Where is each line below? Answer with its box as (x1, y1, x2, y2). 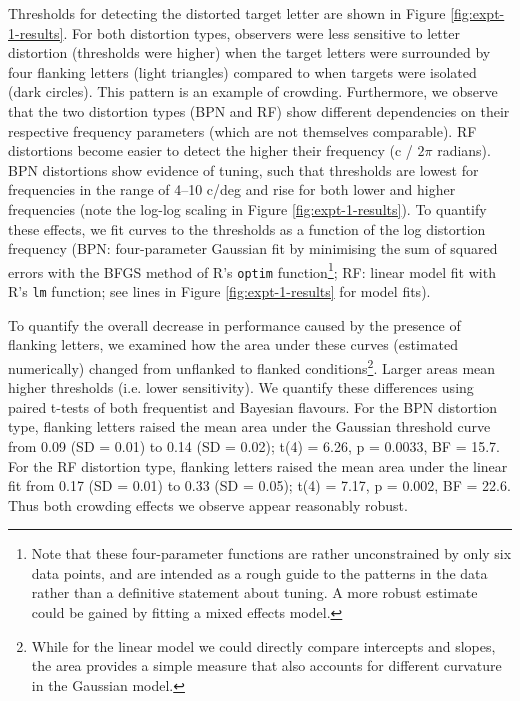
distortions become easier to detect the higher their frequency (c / (8, 140, 413, 161)
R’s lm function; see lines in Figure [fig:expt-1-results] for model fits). (8, 281, 431, 302)
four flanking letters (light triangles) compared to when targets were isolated (8, 61, 477, 82)
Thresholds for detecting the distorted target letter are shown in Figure (8, 3, 446, 23)
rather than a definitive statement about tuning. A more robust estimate (31, 582, 478, 603)
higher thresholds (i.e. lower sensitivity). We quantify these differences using (8, 377, 474, 398)
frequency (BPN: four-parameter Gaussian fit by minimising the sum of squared (8, 238, 498, 259)
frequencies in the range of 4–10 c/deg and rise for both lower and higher (8, 179, 456, 200)
